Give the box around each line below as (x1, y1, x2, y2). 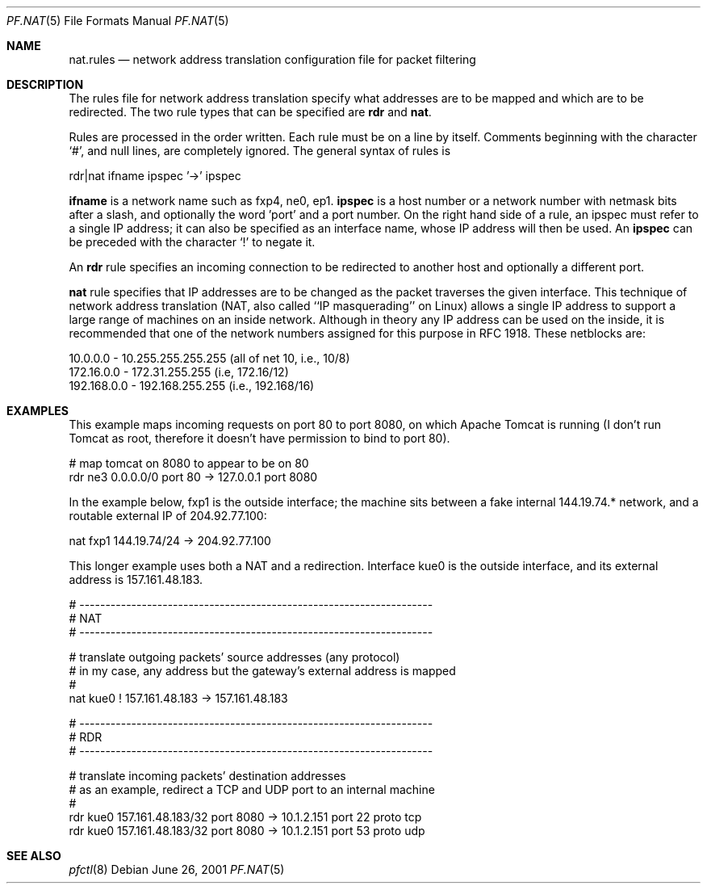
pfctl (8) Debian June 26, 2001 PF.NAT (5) (69, 863, 285, 876)
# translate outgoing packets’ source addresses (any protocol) (69, 650, 400, 664)
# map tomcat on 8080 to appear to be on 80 (69, 456, 309, 470)
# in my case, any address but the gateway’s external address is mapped (69, 664, 456, 678)
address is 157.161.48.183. (69, 573, 203, 586)
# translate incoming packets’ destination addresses (69, 769, 346, 783)
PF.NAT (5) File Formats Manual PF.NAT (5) (6, 14, 229, 27)
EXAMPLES (6, 404, 69, 418)
